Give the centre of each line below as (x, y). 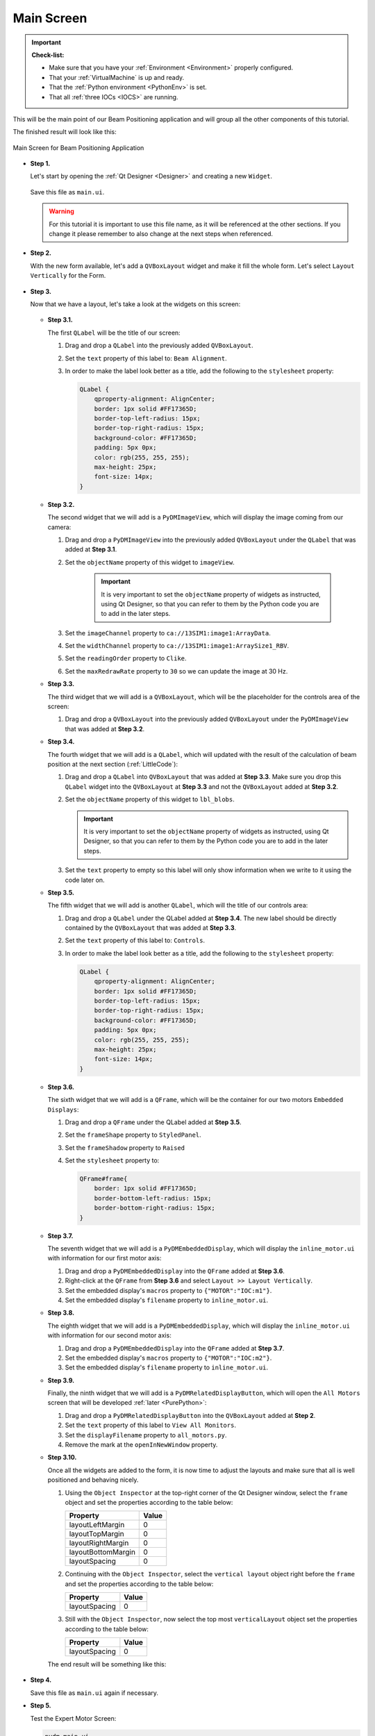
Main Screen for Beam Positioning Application (78, 148)
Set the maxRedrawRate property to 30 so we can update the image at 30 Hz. (176, 671)
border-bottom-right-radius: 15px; (155, 1208)
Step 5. (41, 1705)
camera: (59, 527)
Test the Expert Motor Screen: (73, 1718)
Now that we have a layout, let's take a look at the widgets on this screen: (135, 304)
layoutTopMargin (97, 1534)
